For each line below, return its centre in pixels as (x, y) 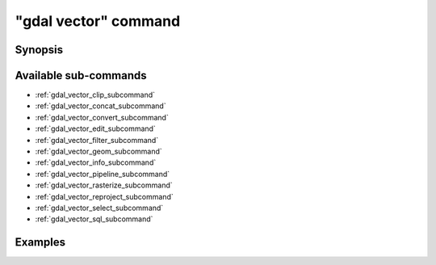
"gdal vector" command (98, 21)
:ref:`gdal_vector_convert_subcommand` (102, 117)
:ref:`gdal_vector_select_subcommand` (99, 208)
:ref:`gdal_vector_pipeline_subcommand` (103, 174)
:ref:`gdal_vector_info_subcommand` (96, 162)
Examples (40, 242)
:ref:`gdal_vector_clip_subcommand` (95, 95)
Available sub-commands (81, 76)
